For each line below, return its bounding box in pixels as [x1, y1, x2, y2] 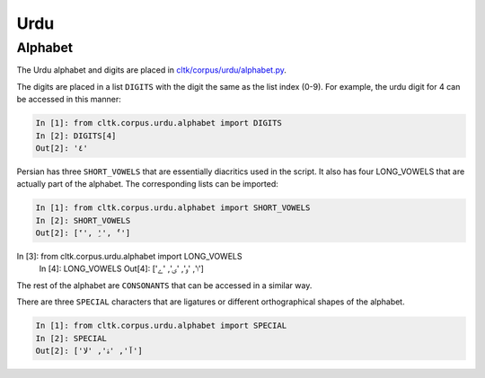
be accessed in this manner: [16, 94, 121, 105]
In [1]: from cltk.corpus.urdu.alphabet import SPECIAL [35, 321, 287, 331]
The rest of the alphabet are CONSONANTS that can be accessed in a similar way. [16, 279, 313, 291]
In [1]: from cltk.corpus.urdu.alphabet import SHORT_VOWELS [35, 203, 311, 213]
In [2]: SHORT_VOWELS [35, 215, 131, 225]
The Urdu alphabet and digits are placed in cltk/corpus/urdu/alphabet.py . [16, 65, 287, 75]
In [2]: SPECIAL [35, 333, 108, 343]
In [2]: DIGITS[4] [35, 130, 117, 141]
